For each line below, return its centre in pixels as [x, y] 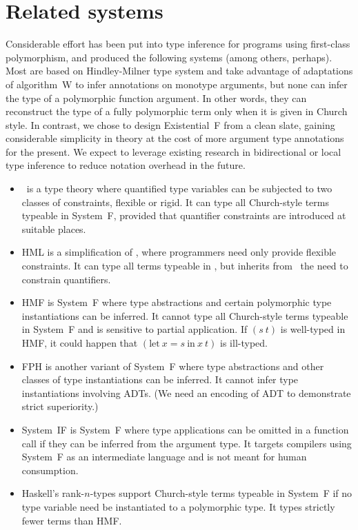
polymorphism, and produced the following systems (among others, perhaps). [169, 57]
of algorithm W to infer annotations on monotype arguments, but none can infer [177, 84]
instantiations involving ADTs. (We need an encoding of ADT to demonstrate [186, 393]
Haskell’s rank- [53, 493]
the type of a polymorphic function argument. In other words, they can [156, 98]
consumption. [50, 470]
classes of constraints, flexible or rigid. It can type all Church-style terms [175, 202]
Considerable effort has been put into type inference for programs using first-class [178, 44]
